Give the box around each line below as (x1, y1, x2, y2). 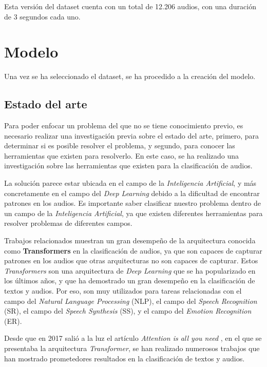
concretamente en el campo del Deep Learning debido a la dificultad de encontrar (4, 187, 260, 198)
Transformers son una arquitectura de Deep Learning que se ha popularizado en (4, 265, 256, 276)
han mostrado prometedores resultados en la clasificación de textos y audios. (4, 353, 245, 363)
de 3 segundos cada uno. (4, 11, 81, 22)
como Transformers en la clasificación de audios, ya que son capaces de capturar (4, 245, 262, 256)
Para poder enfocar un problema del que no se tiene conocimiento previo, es (4, 120, 243, 131)
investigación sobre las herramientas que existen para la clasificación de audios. (4, 160, 253, 171)
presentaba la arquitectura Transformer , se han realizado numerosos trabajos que (4, 342, 260, 353)
